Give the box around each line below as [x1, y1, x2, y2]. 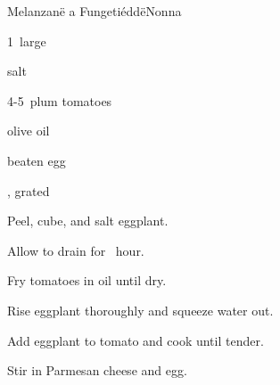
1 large [7, 31, 46, 50]
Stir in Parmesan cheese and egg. [7, 361, 187, 380]
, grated [7, 181, 50, 200]
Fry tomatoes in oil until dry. [7, 271, 167, 290]
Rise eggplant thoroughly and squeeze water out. [7, 300, 274, 319]
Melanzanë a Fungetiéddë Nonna [7, 2, 182, 20]
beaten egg [7, 151, 66, 169]
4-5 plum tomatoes [7, 91, 112, 110]
